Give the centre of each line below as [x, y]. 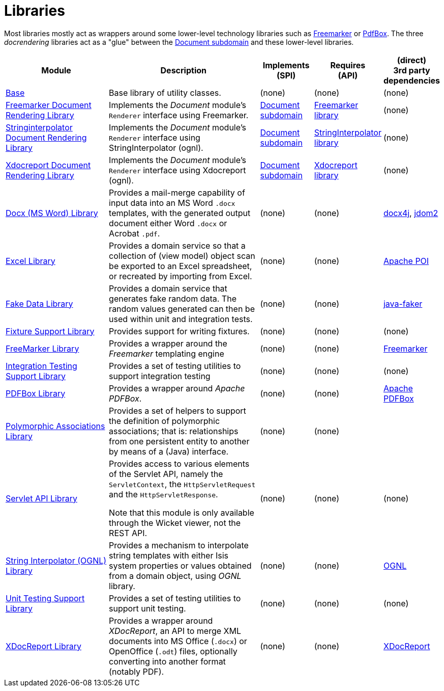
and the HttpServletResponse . [164, 494]
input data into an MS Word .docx [172, 203]
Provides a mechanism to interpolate [179, 545]
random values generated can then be [182, 309]
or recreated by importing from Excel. [181, 276]
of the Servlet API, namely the [166, 474]
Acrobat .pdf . [135, 233]
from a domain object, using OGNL [175, 576]
